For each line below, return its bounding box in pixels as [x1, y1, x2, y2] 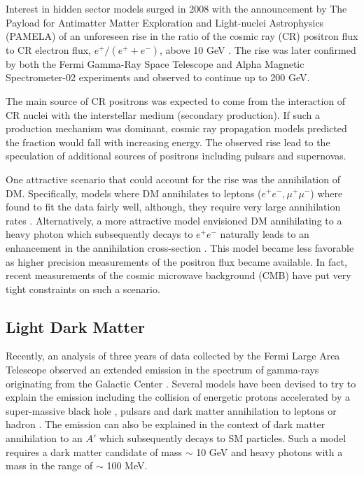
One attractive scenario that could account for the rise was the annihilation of [6, 171, 340, 186]
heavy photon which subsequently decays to [6, 227, 193, 241]
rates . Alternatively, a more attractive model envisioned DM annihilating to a [6, 213, 342, 227]
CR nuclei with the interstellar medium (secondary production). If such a [6, 107, 320, 122]
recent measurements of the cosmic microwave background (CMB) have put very [6, 268, 351, 283]
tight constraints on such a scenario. [6, 281, 160, 296]
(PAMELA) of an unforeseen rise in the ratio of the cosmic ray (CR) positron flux [6, 29, 358, 43]
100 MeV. [106, 458, 148, 473]
